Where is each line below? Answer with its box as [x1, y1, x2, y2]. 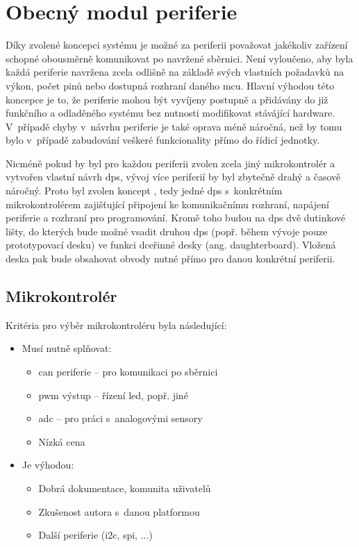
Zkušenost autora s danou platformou [38, 504, 200, 519]
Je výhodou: [22, 457, 74, 472]
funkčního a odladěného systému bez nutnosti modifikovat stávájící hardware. [6, 106, 335, 120]
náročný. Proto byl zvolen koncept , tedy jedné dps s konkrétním [6, 183, 283, 198]
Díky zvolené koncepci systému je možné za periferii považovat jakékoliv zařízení [6, 37, 348, 52]
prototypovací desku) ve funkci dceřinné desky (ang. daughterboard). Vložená [6, 237, 336, 252]
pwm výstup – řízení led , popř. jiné [38, 387, 188, 402]
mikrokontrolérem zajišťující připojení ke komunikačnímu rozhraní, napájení [6, 196, 329, 211]
